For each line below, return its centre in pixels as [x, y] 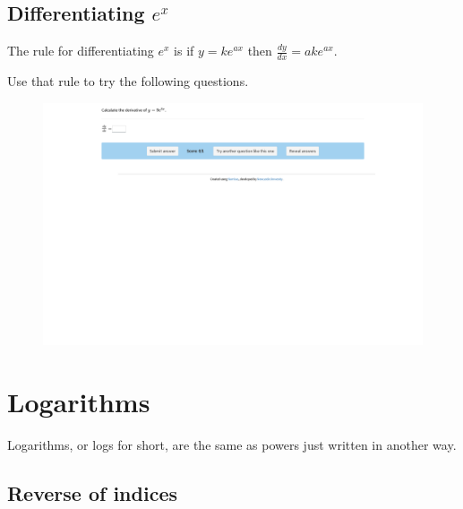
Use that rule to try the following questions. [128, 81]
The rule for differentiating [81, 51]
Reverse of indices [92, 493]
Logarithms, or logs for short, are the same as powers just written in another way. [232, 445]
